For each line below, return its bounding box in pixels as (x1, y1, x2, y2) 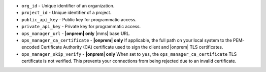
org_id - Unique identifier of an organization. (21, 3, 115, 8)
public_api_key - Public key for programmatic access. (21, 16, 137, 22)
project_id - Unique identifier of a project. (21, 10, 112, 16)
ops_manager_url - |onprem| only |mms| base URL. (21, 30, 131, 36)
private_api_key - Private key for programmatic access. (21, 24, 141, 30)
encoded (21, 44, 40, 50)
